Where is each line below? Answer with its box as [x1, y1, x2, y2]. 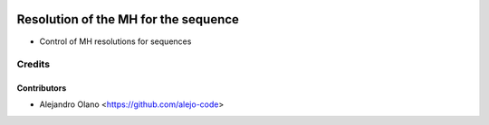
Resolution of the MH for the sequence [16, 12, 240, 27]
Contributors [16, 83, 67, 94]
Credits [16, 58, 50, 71]
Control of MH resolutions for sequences [39, 36, 192, 47]
